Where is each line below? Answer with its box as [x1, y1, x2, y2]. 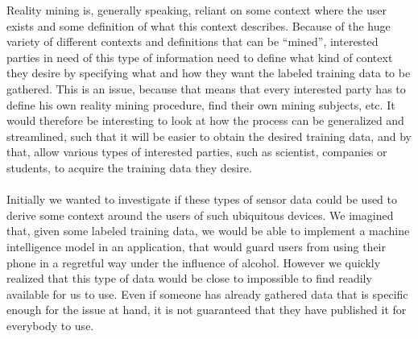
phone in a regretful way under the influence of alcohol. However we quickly [6, 254, 381, 271]
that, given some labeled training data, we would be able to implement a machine [6, 222, 410, 239]
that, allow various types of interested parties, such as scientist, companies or [6, 143, 387, 160]
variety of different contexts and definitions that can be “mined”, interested [6, 33, 379, 50]
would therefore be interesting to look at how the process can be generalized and [6, 112, 404, 129]
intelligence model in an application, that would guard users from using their [6, 238, 386, 254]
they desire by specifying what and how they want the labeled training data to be [6, 64, 411, 81]
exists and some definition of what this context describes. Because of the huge [6, 17, 391, 34]
